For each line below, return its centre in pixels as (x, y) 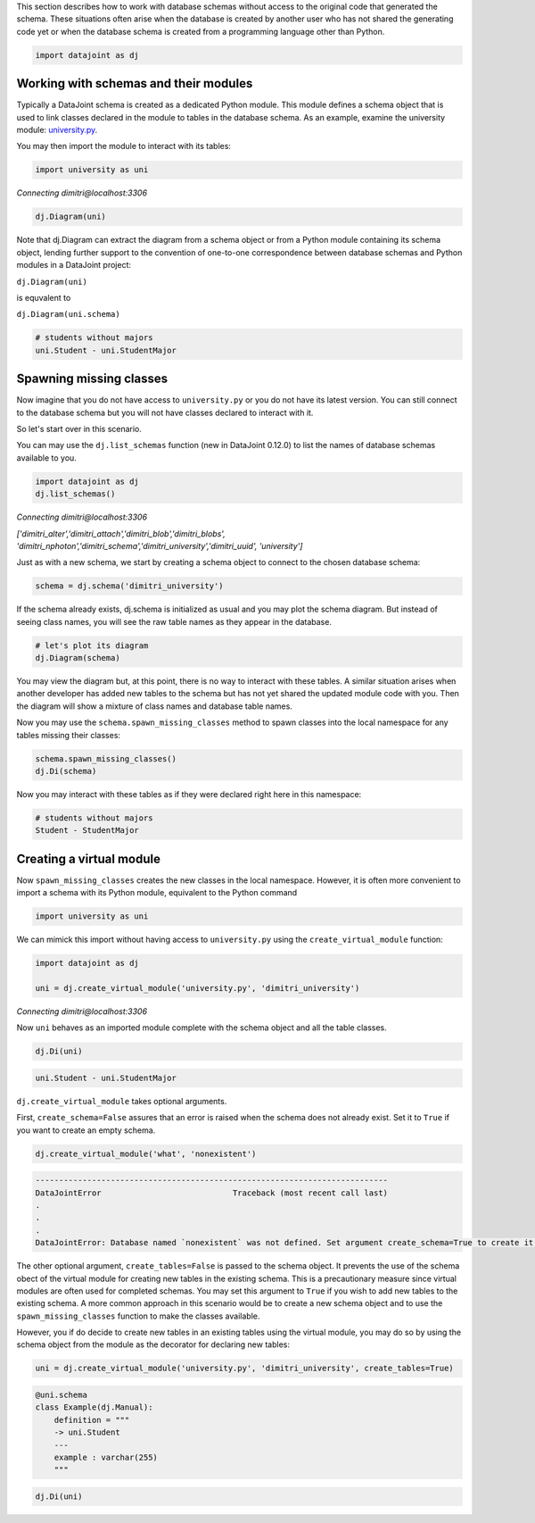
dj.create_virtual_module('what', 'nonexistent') (146, 1153)
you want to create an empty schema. (86, 1130)
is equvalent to (44, 297)
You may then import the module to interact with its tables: (124, 146)
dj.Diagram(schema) (78, 658)
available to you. (47, 458)
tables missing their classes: (68, 735)
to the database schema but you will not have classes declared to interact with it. (165, 412)
